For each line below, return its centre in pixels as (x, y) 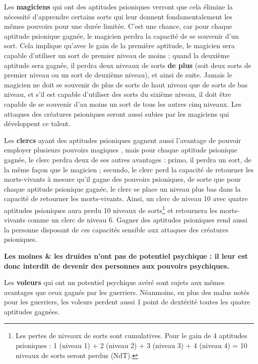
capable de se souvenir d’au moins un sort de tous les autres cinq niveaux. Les (123, 104)
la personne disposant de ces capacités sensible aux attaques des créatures (116, 229)
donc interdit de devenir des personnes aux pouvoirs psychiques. (117, 265)
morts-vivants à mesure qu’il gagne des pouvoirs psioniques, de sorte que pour (123, 179)
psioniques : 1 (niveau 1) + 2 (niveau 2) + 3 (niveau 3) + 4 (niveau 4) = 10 (131, 345)
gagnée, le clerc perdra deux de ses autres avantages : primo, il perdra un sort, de (128, 159)
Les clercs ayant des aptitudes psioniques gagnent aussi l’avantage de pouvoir (123, 140)
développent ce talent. (37, 123)
